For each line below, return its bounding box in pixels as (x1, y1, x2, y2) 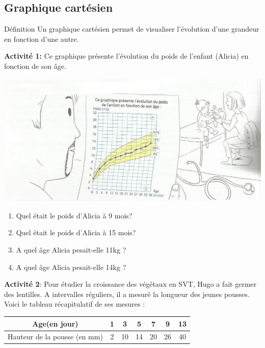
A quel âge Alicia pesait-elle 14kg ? (16, 261, 126, 272)
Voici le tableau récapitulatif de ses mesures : (4, 299, 145, 309)
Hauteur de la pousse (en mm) (8, 331, 103, 342)
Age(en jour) (32, 318, 78, 329)
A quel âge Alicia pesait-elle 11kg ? (16, 244, 126, 255)
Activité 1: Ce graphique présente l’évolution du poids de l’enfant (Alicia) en (4, 51, 249, 61)
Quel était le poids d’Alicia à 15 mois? (16, 227, 136, 238)
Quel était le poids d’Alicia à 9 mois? (16, 210, 132, 220)
